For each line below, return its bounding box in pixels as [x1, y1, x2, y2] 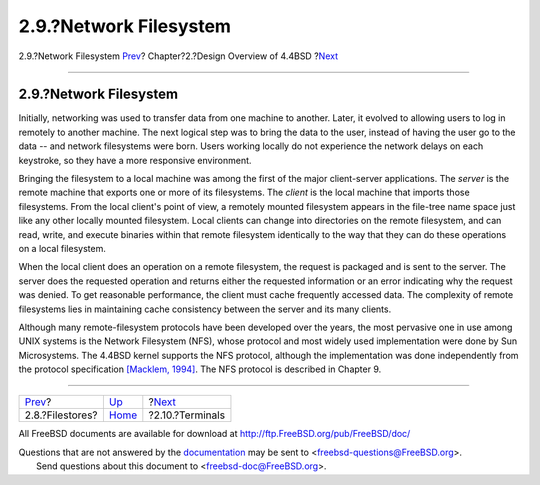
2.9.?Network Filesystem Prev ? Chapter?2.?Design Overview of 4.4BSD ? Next [18, 50, 339, 62]
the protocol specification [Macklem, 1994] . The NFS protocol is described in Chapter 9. [18, 363, 382, 375]
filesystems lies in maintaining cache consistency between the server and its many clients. [18, 303, 392, 315]
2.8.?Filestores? [24, 408, 99, 422]
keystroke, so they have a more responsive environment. [18, 154, 252, 166]
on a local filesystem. [18, 242, 107, 254]
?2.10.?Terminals [148, 408, 225, 422]
